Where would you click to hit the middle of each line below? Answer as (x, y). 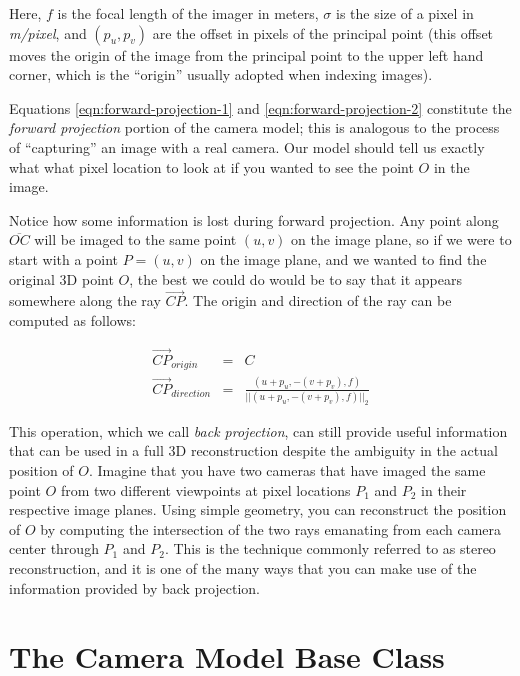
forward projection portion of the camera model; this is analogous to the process (254, 127)
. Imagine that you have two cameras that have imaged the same (287, 470)
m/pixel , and (48, 32)
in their (444, 489)
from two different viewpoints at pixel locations (205, 489)
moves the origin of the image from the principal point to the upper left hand (246, 54)
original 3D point (61, 278)
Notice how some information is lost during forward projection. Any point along (254, 219)
